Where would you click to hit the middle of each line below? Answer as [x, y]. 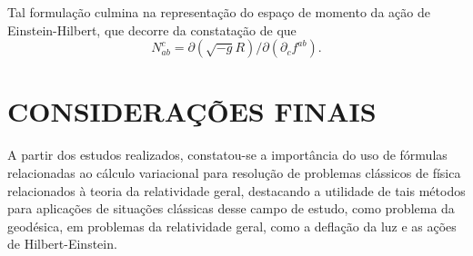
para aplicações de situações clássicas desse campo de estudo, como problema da [231, 208]
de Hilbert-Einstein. [62, 244]
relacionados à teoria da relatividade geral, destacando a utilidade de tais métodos [236, 190]
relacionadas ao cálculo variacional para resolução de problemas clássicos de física [234, 172]
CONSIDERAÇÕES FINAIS [192, 111]
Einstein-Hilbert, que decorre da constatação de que [152, 30]
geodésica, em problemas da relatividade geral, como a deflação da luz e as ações [232, 226]
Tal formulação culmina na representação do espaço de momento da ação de [219, 12]
